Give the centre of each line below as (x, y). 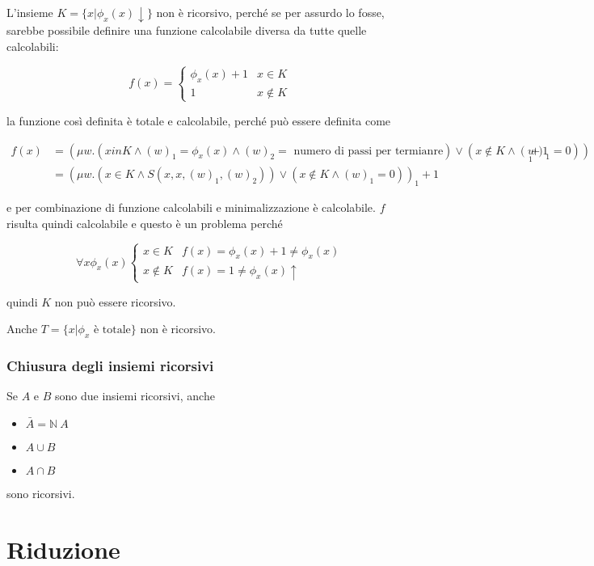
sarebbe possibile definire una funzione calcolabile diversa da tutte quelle (187, 30)
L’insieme (30, 12)
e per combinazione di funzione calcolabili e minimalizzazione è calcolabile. (191, 207)
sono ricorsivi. (41, 493)
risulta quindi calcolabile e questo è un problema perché (145, 223)
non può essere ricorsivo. (115, 301)
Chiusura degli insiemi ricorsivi (110, 366)
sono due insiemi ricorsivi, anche (135, 396)
